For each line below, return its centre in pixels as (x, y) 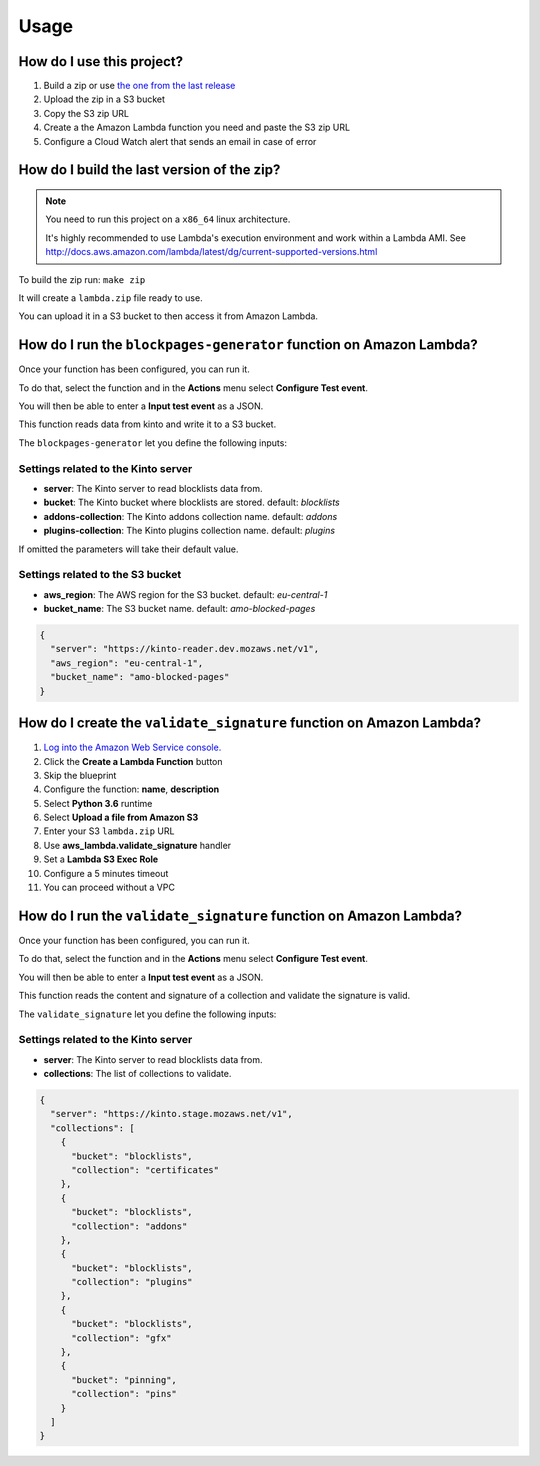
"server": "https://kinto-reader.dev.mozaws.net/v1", (185, 649)
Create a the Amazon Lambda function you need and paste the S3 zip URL (196, 127)
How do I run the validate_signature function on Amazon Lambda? (240, 915)
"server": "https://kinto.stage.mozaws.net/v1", (172, 1114)
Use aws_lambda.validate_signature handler (137, 845)
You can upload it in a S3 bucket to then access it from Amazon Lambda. (168, 316)
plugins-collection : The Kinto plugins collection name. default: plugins (189, 531)
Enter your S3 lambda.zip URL (109, 831)
